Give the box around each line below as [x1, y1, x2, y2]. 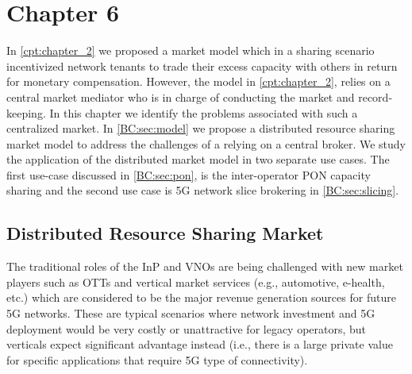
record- [358, 88, 393, 105]
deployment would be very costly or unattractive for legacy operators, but [6, 320, 367, 337]
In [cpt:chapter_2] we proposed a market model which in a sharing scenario [6, 42, 375, 59]
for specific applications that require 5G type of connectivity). [6, 351, 308, 368]
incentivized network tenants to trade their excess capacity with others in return [6, 57, 398, 74]
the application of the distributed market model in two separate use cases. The [6, 151, 390, 168]
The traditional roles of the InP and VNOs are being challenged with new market [6, 258, 403, 275]
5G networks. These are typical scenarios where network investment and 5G [6, 305, 375, 322]
